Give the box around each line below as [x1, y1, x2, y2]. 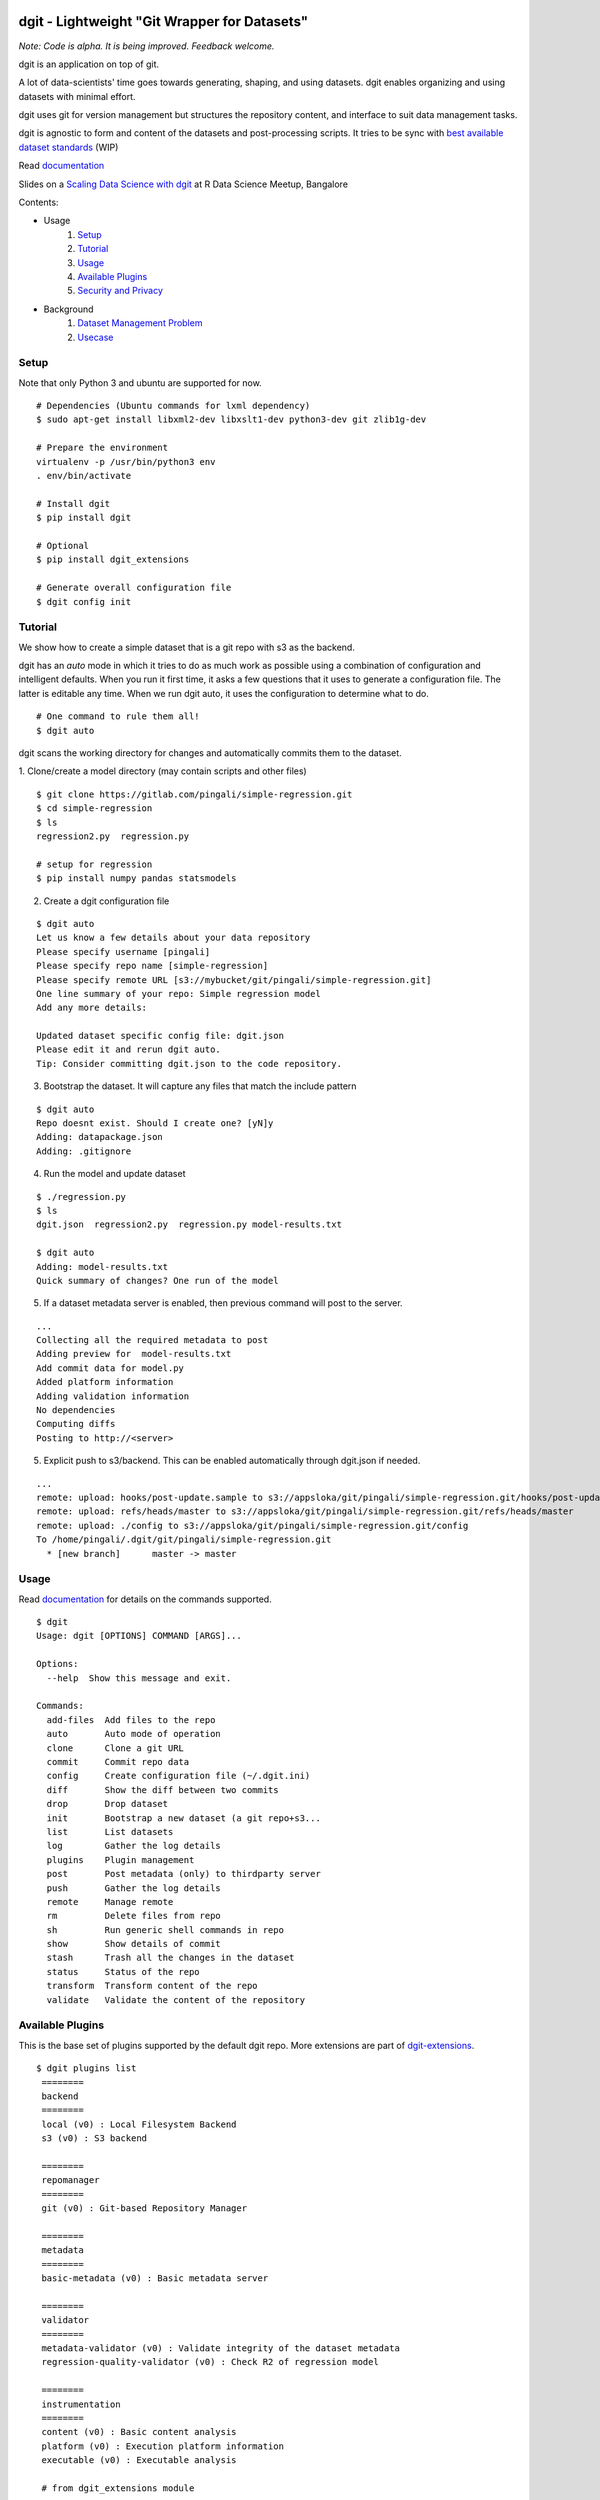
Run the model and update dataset [43, 1168, 186, 1180]
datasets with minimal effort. [18, 90, 136, 102]
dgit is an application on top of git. [18, 58, 160, 70]
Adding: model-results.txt [36, 1261, 169, 1272]
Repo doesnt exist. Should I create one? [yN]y [36, 1118, 274, 1129]
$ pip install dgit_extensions [36, 554, 190, 565]
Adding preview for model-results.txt [36, 1348, 232, 1360]
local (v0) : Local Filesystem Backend [41, 2118, 237, 2130]
